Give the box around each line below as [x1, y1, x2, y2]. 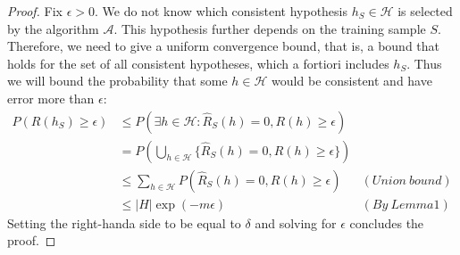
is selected [397, 2, 453, 20]
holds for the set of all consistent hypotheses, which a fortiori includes [7, 53, 389, 72]
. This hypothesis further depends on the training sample [113, 19, 426, 37]
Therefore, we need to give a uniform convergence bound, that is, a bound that [7, 37, 440, 55]
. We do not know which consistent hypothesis [94, 2, 348, 20]
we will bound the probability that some [7, 71, 228, 90]
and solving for [255, 213, 337, 232]
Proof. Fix [7, 2, 63, 20]
